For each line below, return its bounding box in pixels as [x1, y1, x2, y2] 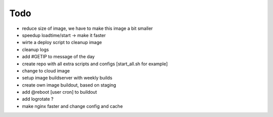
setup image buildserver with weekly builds [22, 75, 113, 81]
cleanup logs [22, 46, 49, 53]
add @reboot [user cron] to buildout [22, 89, 97, 95]
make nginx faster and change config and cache [22, 103, 123, 109]
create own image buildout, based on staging [22, 82, 116, 88]
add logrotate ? [22, 96, 54, 102]
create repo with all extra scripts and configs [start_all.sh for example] [22, 61, 168, 67]
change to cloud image [22, 67, 70, 73]
